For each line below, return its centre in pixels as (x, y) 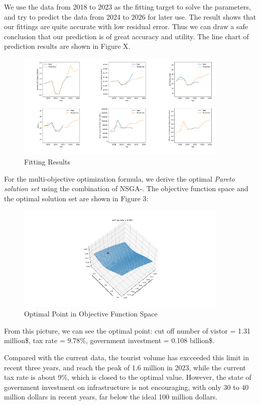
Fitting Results (47, 161)
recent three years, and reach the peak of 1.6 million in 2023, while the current (125, 367)
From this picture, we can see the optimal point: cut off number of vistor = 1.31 (127, 330)
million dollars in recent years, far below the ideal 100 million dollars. (111, 397)
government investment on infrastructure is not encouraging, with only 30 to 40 (126, 387)
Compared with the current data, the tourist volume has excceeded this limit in (127, 357)
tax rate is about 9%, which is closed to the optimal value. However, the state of (128, 377)
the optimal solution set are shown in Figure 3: (76, 198)
